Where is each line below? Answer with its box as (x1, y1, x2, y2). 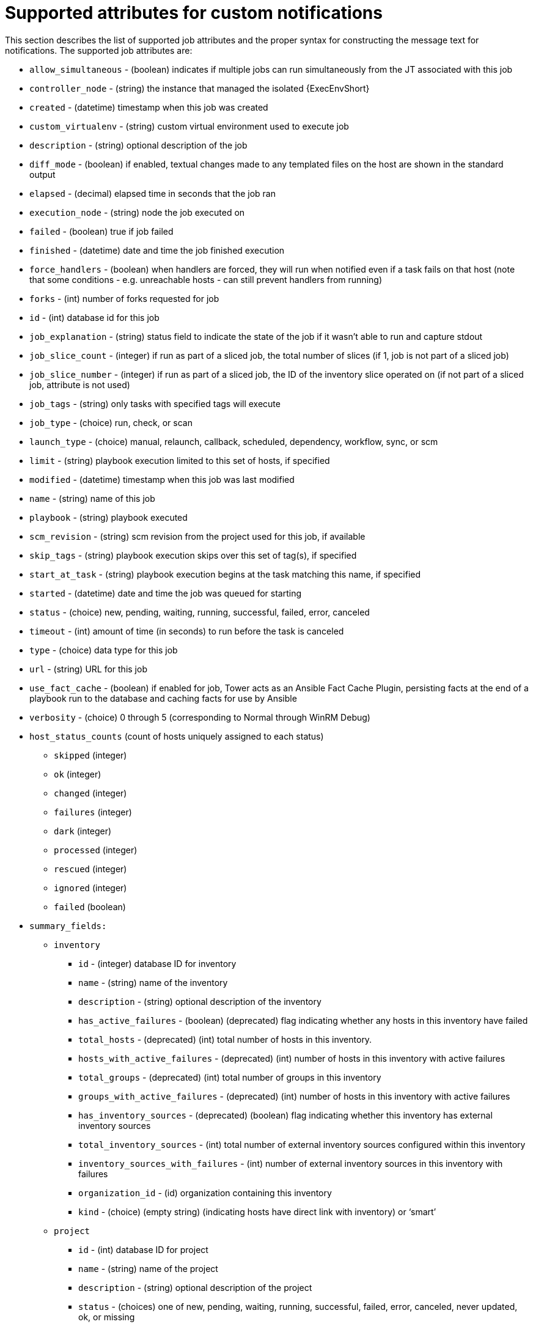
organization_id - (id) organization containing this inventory (78, 1187, 332, 1198)
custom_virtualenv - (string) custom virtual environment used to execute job (29, 120, 349, 131)
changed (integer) (54, 787, 127, 798)
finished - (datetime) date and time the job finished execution (29, 244, 285, 255)
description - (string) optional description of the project (78, 1282, 312, 1293)
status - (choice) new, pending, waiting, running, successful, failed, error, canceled (29, 606, 370, 617)
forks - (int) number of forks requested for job (29, 293, 219, 304)
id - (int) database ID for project (78, 1244, 208, 1255)
